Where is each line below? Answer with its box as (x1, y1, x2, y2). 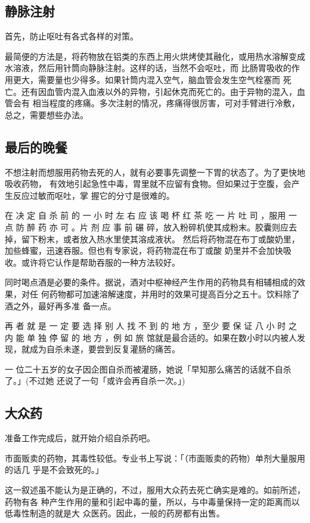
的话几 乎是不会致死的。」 (5, 463, 104, 476)
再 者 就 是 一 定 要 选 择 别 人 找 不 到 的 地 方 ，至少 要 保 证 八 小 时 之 (5, 319, 297, 332)
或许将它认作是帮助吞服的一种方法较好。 (21, 256, 180, 268)
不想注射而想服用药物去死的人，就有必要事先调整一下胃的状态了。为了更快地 (5, 165, 305, 178)
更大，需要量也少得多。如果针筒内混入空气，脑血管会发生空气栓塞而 (13, 73, 280, 85)
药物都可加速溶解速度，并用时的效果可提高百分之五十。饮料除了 (49, 287, 300, 300)
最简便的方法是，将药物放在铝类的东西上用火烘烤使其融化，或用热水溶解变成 (5, 50, 305, 62)
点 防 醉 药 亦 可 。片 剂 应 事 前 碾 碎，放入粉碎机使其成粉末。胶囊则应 (5, 220, 289, 233)
